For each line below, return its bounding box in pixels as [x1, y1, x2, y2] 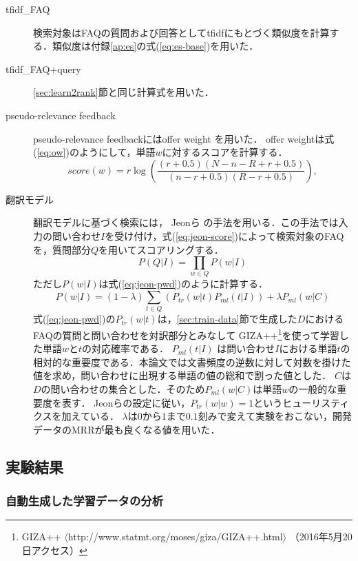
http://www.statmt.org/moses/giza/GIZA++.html [67, 529, 283, 544]
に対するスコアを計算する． [162, 145, 288, 159]
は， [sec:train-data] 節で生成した [157, 312, 297, 326]
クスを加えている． [33, 409, 119, 423]
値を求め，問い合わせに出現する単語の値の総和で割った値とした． [33, 368, 332, 382]
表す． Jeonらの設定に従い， [61, 395, 191, 409]
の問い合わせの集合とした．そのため [41, 382, 205, 396]
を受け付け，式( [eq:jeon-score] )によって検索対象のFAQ [105, 228, 344, 243]
